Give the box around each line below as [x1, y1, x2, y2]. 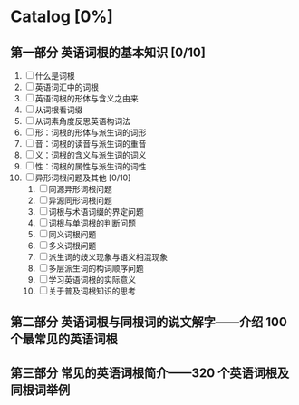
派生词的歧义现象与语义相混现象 [48, 252, 169, 262]
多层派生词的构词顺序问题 [48, 263, 144, 274]
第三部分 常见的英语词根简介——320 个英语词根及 [10, 365, 289, 381]
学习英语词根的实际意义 [48, 275, 137, 284]
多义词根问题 [48, 240, 97, 251]
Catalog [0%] [10, 6, 114, 27]
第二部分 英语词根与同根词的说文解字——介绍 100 [10, 314, 288, 330]
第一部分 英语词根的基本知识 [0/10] [10, 44, 207, 60]
